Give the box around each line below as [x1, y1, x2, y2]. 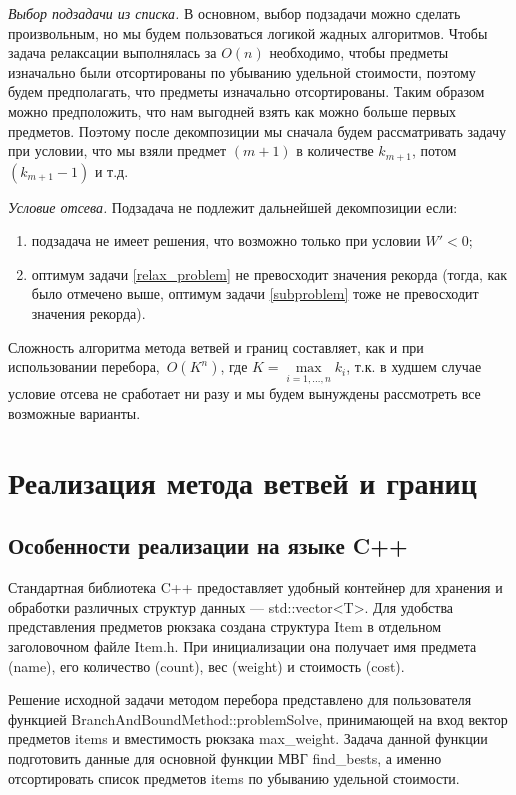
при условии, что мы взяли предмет [8, 140, 227, 161]
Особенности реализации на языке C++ [8, 530, 408, 561]
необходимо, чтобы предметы [269, 42, 449, 63]
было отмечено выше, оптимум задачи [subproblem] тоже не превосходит [31, 283, 479, 304]
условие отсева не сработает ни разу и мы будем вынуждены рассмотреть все [8, 383, 481, 404]
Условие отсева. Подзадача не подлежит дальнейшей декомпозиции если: [8, 196, 458, 217]
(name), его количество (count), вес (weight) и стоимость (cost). [8, 655, 405, 676]
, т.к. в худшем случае [346, 356, 482, 377]
